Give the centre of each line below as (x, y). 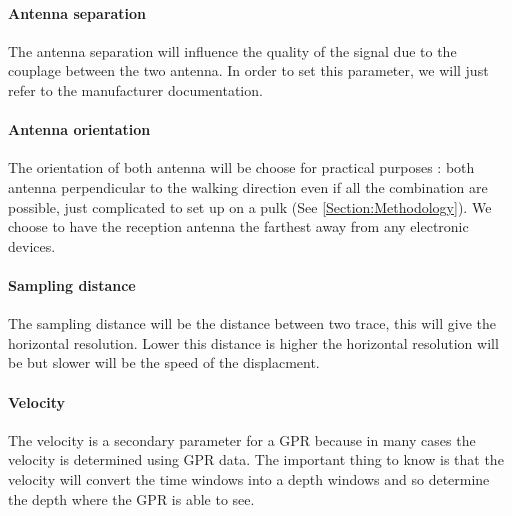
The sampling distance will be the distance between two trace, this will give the (252, 323)
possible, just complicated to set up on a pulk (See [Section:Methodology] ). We (250, 206)
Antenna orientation (79, 129)
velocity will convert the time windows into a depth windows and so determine (249, 478)
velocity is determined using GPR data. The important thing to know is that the (256, 459)
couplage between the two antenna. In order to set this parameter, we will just (248, 70)
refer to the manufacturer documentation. (135, 89)
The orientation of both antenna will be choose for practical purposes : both (241, 167)
